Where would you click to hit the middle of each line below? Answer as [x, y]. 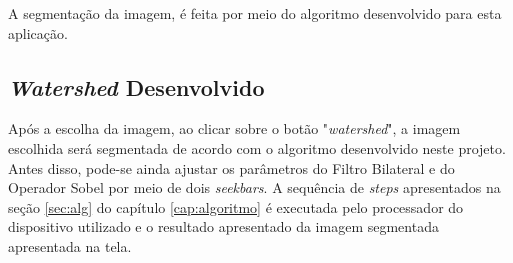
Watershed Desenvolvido [136, 86]
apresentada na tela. [70, 245]
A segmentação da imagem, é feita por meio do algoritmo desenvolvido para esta [255, 13]
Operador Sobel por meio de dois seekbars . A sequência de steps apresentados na [254, 187]
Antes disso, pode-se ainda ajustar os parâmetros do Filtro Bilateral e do [231, 167]
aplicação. [38, 32]
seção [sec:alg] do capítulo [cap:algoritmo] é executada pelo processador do [236, 206]
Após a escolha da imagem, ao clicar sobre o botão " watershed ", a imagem [234, 128]
